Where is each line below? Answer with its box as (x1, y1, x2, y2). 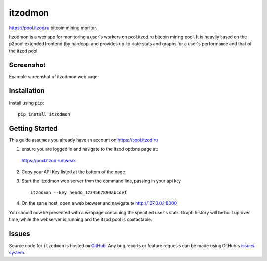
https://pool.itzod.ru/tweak (21, 157, 76, 163)
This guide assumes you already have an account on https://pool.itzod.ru (9, 137, 158, 143)
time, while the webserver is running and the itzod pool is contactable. (9, 216, 153, 222)
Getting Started (9, 124, 58, 132)
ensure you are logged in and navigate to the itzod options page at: (21, 146, 158, 152)
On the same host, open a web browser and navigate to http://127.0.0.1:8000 (21, 200, 177, 206)
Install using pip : (9, 100, 44, 106)
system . (9, 250, 26, 256)
